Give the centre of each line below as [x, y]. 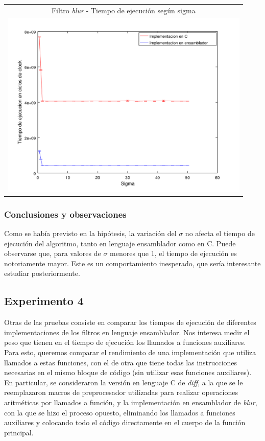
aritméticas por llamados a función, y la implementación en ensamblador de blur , [131, 402]
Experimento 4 [44, 301]
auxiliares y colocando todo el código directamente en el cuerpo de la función [125, 422]
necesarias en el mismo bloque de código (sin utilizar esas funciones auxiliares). [128, 372]
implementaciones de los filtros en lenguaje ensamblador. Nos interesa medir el [127, 332]
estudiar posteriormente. [42, 273]
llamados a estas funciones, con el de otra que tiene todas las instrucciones [121, 362]
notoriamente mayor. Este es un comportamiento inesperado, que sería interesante [132, 263]
